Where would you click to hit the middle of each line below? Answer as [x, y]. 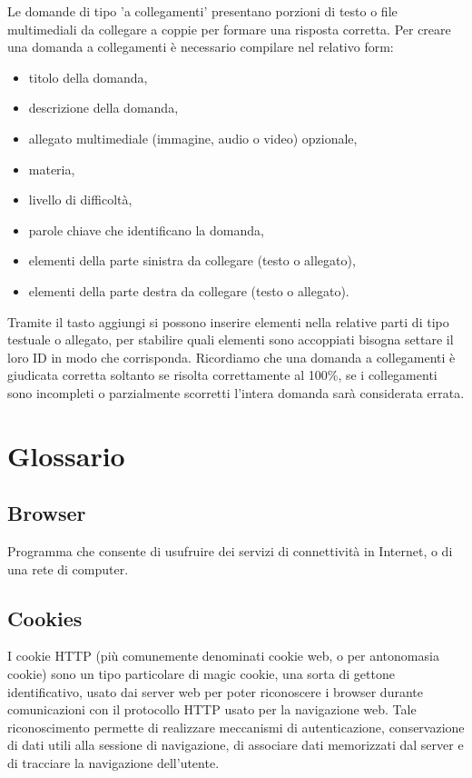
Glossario [66, 455]
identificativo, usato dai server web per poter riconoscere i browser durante [215, 691]
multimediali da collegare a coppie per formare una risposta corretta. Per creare [229, 29]
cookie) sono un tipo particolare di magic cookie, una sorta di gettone [201, 674]
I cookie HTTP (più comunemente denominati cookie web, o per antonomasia [223, 656]
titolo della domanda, [88, 77]
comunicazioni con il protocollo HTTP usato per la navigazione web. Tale [212, 709]
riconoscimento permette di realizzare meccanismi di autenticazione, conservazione [236, 727]
